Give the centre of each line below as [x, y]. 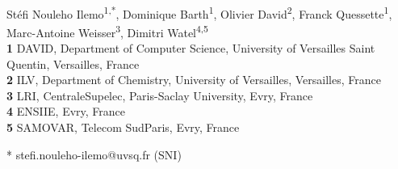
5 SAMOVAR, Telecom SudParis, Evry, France [123, 127]
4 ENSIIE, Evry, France [66, 111]
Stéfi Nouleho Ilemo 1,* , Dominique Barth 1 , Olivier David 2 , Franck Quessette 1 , [199, 12]
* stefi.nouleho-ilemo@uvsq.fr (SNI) [94, 154]
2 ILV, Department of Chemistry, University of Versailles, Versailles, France [194, 80]
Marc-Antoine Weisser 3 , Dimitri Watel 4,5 [107, 31]
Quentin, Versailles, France [73, 63]
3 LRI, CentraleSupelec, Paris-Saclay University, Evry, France [160, 95]
